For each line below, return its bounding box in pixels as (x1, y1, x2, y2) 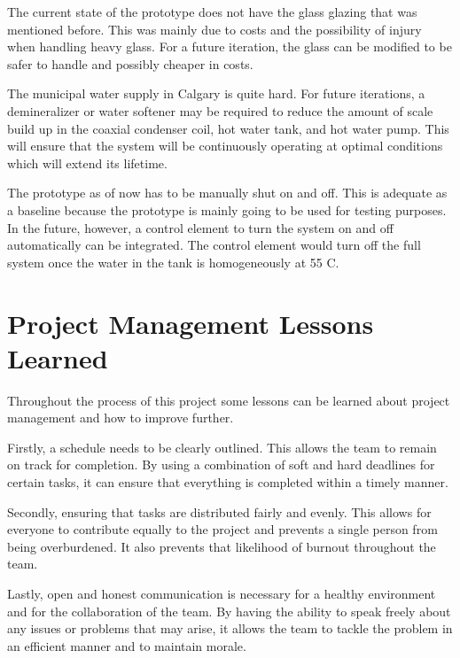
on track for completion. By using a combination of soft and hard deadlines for (7, 455, 435, 474)
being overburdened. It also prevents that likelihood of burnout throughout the (7, 537, 436, 555)
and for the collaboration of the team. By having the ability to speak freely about (7, 601, 451, 620)
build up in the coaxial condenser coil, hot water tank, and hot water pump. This (7, 119, 449, 137)
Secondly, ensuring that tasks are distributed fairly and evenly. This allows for (7, 502, 432, 521)
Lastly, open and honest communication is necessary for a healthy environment (7, 584, 436, 602)
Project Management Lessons (7, 305, 374, 341)
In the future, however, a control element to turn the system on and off (7, 218, 394, 236)
